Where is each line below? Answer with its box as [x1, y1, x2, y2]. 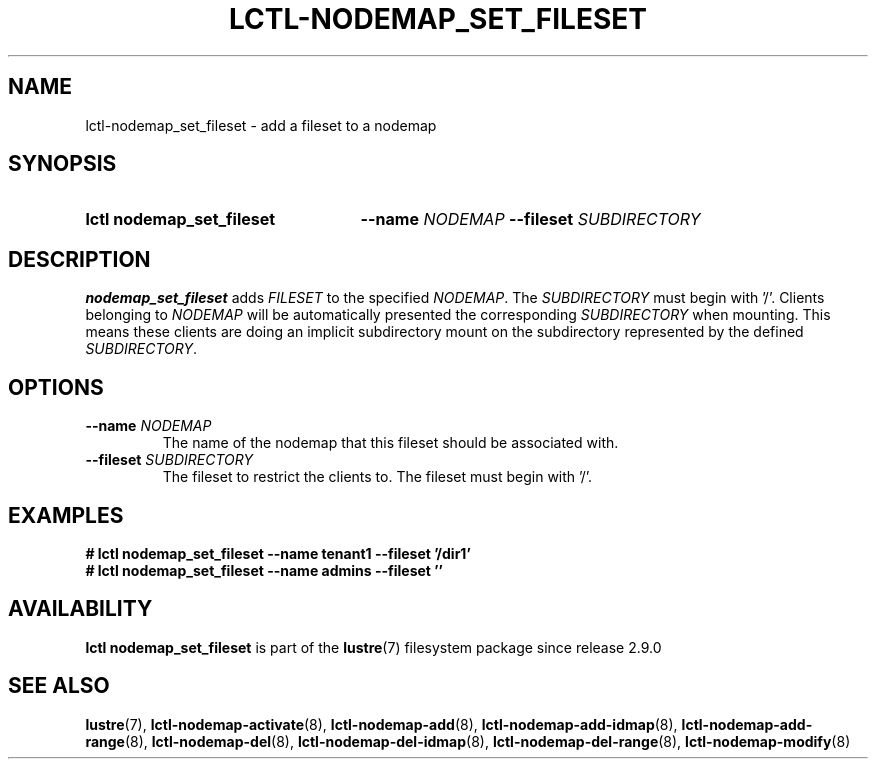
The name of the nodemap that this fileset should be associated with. [162, 434, 619, 452]
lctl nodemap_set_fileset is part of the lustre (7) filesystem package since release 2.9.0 [85, 638, 662, 656]
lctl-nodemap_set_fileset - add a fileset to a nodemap [85, 116, 437, 134]
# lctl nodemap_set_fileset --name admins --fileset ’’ [85, 561, 443, 579]
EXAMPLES [8, 502, 124, 528]
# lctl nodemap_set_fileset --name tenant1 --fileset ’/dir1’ [85, 544, 471, 562]
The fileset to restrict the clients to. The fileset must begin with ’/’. [162, 468, 593, 486]
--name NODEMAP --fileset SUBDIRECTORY [360, 209, 701, 230]
